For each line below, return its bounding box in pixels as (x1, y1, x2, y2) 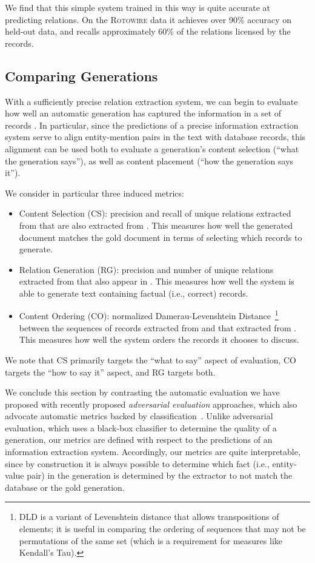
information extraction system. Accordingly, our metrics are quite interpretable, (5, 445, 300, 458)
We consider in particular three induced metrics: (5, 186, 184, 199)
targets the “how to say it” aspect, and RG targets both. (5, 365, 216, 378)
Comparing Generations (5, 66, 158, 85)
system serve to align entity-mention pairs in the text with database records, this (5, 130, 306, 143)
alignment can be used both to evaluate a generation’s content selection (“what (5, 142, 299, 155)
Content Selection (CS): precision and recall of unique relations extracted (19, 207, 291, 220)
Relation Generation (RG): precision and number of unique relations (19, 263, 274, 275)
